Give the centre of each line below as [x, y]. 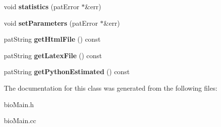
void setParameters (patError [51, 23]
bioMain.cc [20, 120]
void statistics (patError [42, 6]
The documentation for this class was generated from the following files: [111, 87]
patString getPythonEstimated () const [67, 71]
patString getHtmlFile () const [52, 39]
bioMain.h [19, 104]
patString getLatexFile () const [53, 55]
